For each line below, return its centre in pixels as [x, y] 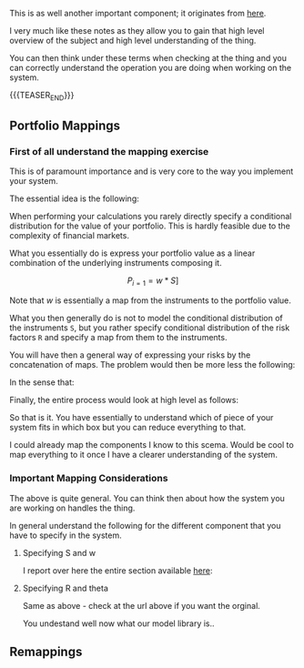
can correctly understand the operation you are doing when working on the [151, 68]
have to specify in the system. [66, 535]
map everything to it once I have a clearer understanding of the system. [143, 455]
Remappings [46, 651]
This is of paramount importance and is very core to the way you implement [152, 171]
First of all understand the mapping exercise [109, 152]
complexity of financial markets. [70, 236]
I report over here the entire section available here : [117, 570]
